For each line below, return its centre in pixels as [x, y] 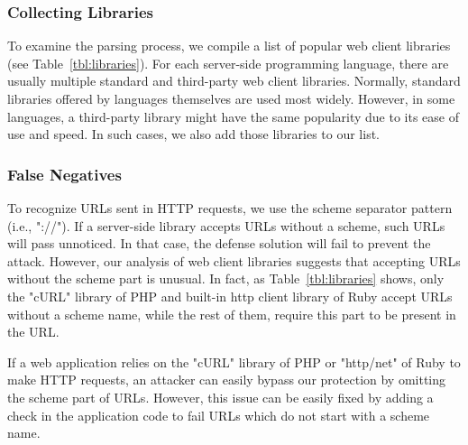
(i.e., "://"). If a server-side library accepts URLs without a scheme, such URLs [226, 225]
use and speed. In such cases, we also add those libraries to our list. [193, 134]
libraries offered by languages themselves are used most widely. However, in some [231, 98]
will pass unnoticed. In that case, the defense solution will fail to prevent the [219, 243]
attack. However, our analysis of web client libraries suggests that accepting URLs [234, 260]
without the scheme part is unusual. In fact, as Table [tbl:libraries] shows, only [226, 278]
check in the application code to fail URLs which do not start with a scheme [219, 415]
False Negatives [64, 174]
